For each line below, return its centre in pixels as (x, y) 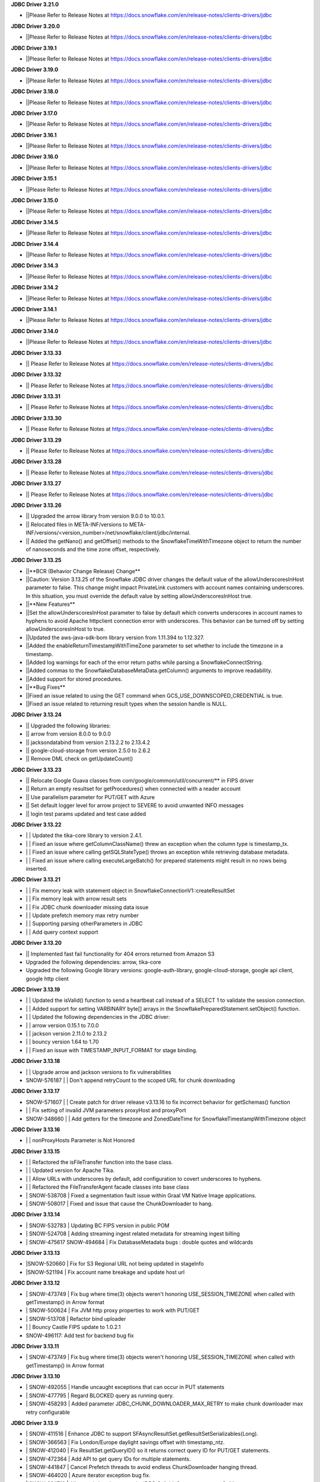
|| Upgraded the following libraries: (68, 726)
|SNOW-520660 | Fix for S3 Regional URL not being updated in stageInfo (115, 1264)
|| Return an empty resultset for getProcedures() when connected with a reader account (133, 789)
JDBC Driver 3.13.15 (36, 1151)
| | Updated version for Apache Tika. (70, 1170)
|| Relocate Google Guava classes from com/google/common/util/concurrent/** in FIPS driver (140, 781)
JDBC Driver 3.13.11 (35, 1346)
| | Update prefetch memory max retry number (82, 915)
